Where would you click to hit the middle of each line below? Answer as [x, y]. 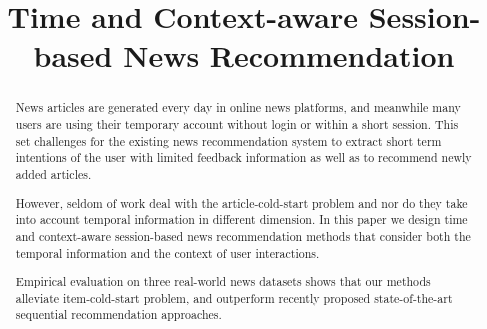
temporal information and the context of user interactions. [167, 252]
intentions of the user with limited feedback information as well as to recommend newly [243, 157]
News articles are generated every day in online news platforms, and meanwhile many [238, 107]
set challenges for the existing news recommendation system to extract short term [228, 140]
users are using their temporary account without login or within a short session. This [237, 124]
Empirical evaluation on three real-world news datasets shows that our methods [223, 281]
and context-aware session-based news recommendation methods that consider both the [243, 235]
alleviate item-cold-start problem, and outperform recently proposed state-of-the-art [234, 297]
